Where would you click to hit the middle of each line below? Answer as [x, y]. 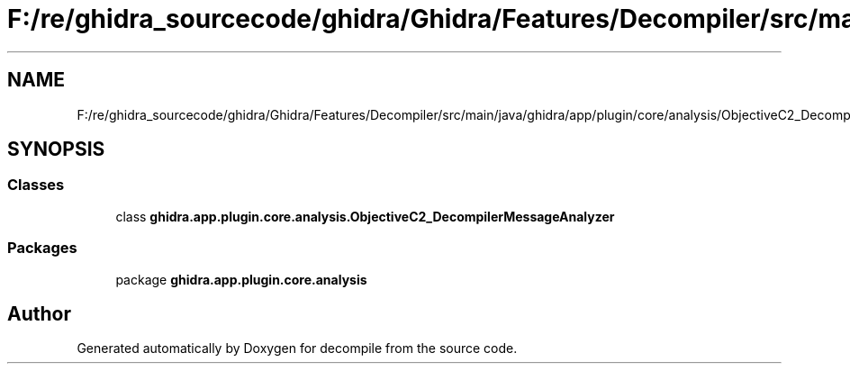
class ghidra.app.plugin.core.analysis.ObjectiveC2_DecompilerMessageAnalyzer [365, 216]
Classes [36, 185]
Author [39, 313]
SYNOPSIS [56, 149]
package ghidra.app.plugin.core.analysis [241, 279]
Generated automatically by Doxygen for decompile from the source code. [297, 348]
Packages [42, 248]
